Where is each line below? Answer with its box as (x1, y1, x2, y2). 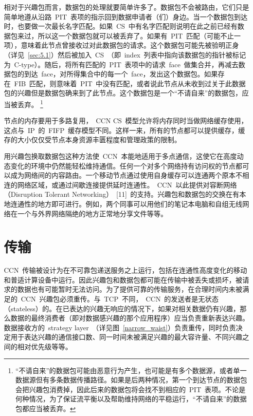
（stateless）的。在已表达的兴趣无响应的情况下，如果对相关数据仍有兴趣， (4, 303, 240, 313)
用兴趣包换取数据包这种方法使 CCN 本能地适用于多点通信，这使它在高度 (4, 151, 237, 161)
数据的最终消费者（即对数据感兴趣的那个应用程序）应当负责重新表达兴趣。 (10, 313, 249, 323)
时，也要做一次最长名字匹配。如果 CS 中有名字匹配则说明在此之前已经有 (4, 21, 237, 31)
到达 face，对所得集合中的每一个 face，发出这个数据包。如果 (24, 69, 218, 79)
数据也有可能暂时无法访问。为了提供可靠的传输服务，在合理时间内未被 (17, 284, 242, 294)
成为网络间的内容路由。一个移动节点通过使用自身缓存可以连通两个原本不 (10, 170, 242, 180)
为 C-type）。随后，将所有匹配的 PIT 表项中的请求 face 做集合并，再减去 (4, 59, 239, 69)
